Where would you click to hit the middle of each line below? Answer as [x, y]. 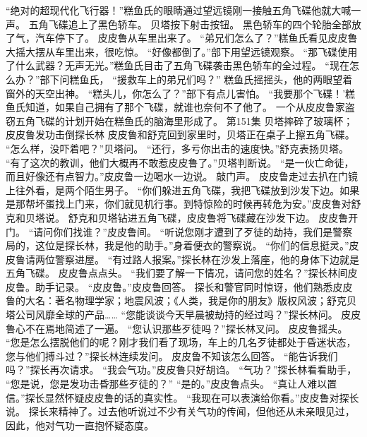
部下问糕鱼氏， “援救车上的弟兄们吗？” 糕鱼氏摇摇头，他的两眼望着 [196, 79]
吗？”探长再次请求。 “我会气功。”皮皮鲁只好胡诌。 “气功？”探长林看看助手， [181, 370]
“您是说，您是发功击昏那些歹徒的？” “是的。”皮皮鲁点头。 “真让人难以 [167, 384]
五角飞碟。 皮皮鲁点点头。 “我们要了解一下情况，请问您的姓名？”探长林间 [177, 273]
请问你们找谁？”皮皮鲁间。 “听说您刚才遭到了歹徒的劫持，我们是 [183, 231]
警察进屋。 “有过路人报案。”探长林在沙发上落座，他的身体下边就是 [207, 259]
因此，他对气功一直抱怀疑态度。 [80, 425]
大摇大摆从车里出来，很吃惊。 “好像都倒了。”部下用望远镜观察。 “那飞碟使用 [182, 51]
